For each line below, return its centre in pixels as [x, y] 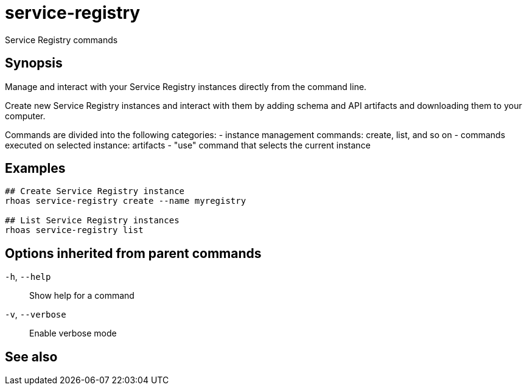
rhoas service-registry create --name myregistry [126, 201]
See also [31, 357]
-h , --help [28, 277]
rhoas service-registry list [74, 230]
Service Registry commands [61, 40]
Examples [35, 169]
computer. [25, 116]
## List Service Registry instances [92, 221]
